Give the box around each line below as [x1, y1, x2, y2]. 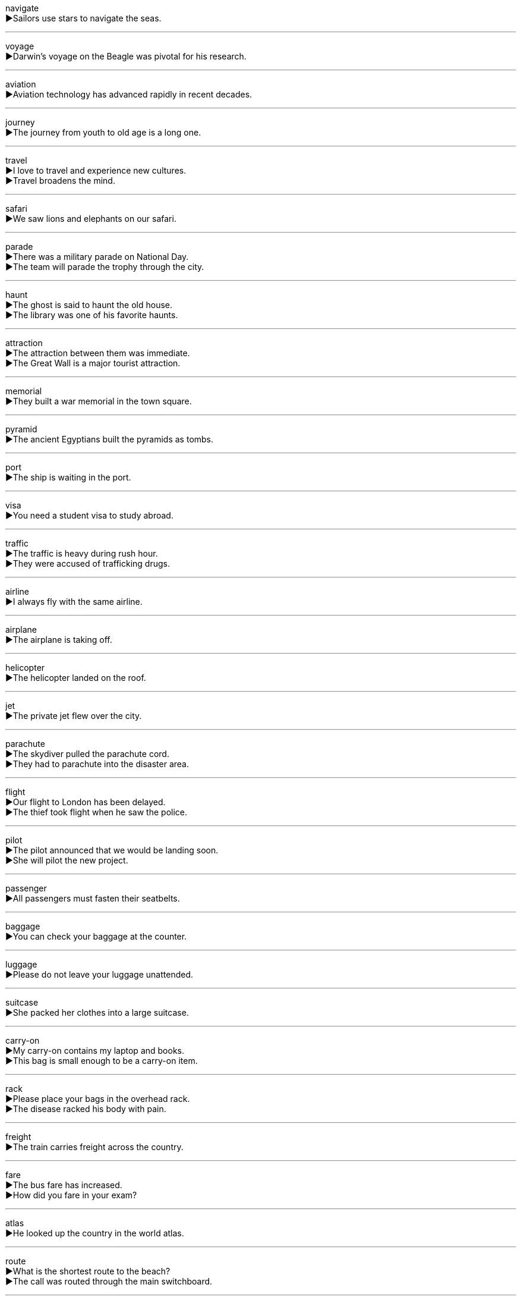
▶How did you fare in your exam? [5, 1190, 137, 1200]
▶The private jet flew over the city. [5, 711, 142, 721]
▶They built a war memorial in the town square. [5, 396, 192, 406]
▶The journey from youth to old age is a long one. [5, 127, 201, 137]
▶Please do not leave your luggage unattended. [5, 969, 194, 979]
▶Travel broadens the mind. [5, 175, 115, 186]
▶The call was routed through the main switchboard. [5, 1276, 213, 1286]
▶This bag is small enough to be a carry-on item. [5, 1056, 198, 1066]
